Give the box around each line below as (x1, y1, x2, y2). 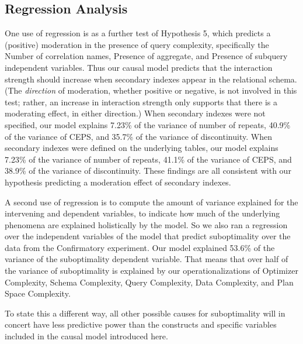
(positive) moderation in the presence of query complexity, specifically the (5, 38, 269, 50)
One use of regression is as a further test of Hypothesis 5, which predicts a (5, 27, 271, 39)
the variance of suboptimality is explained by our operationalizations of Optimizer (5, 264, 298, 277)
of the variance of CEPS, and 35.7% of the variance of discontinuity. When (5, 130, 272, 142)
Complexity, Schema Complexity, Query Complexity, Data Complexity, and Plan (5, 276, 294, 288)
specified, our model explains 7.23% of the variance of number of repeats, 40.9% (5, 118, 291, 130)
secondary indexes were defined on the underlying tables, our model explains (5, 142, 278, 154)
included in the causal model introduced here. (5, 330, 168, 342)
